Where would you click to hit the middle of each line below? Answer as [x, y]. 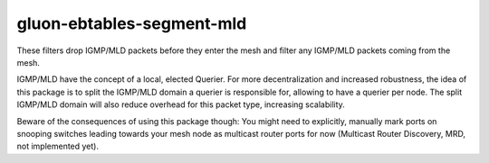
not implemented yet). [58, 146]
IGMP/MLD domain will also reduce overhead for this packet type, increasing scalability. [181, 104]
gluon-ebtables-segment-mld [132, 23]
